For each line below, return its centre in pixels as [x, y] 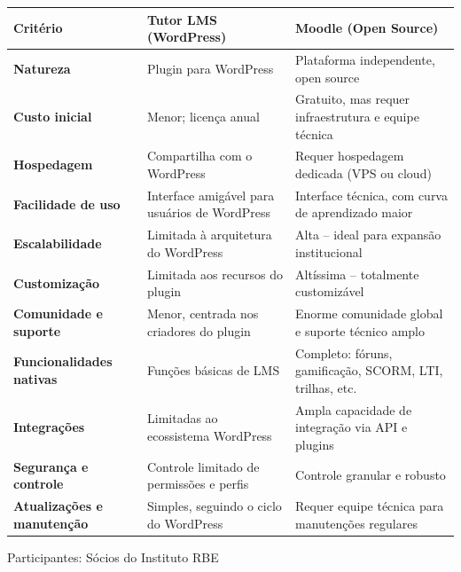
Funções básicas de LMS [214, 370]
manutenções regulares [356, 523]
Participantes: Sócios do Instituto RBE [113, 556]
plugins [315, 444]
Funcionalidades [63, 361]
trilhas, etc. [326, 387]
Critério [38, 28]
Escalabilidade [58, 243]
